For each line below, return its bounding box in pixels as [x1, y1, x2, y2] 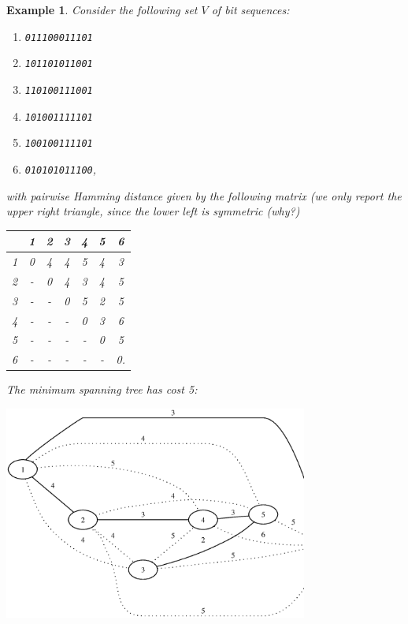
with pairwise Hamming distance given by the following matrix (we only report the [6, 187, 402, 204]
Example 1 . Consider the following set [6, 2, 198, 17]
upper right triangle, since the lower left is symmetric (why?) [6, 203, 300, 219]
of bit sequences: [211, 2, 290, 17]
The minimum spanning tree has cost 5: [6, 381, 198, 398]
